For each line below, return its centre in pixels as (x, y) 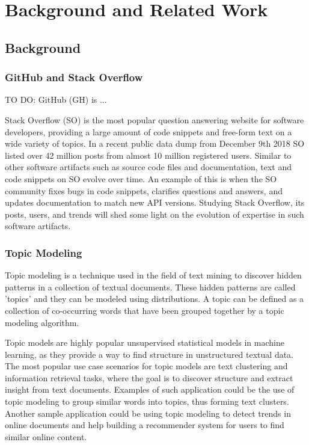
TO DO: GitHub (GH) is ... (56, 100)
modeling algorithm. (42, 322)
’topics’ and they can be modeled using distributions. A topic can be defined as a (154, 299)
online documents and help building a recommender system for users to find (145, 425)
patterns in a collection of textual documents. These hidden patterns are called (150, 287)
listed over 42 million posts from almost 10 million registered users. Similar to (148, 155)
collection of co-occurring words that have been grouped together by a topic (145, 310)
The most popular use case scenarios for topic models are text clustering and (146, 366)
